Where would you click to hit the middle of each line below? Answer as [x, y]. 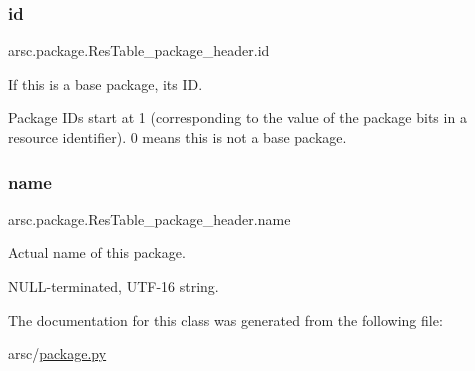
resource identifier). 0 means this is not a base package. [177, 137]
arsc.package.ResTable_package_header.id [139, 50]
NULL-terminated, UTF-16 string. [113, 286]
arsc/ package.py [57, 353]
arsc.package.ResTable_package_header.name [149, 218]
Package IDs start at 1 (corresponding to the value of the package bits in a [237, 117]
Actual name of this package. [97, 252]
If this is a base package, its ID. [105, 83]
